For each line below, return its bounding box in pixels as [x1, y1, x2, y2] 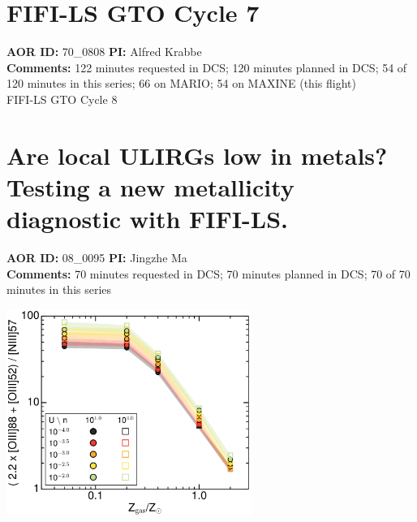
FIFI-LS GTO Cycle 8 [6, 90, 118, 107]
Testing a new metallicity [6, 170, 294, 203]
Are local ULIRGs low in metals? [6, 138, 388, 171]
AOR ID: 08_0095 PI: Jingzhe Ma [6, 249, 187, 265]
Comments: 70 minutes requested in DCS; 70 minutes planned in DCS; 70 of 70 [6, 265, 411, 282]
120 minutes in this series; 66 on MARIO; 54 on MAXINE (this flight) [6, 75, 356, 92]
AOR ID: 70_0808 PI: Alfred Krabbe [6, 43, 202, 60]
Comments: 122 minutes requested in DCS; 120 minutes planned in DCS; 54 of [6, 58, 407, 75]
